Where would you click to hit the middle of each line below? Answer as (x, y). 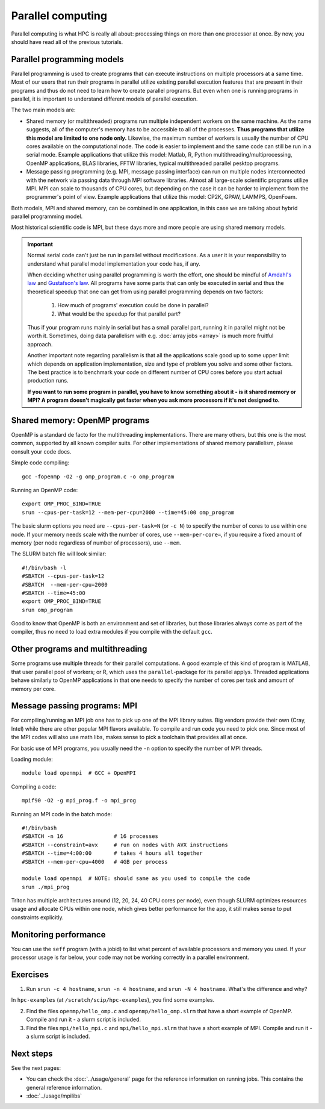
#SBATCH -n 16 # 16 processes (90, 836)
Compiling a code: (34, 787)
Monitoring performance (58, 935)
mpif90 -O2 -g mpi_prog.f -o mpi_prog (79, 801)
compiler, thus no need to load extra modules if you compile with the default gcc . (112, 632)
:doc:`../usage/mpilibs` (54, 1096)
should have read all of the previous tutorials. (67, 42)
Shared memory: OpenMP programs (80, 420)
